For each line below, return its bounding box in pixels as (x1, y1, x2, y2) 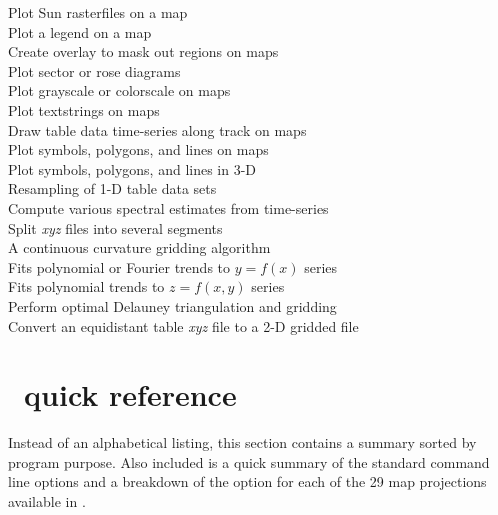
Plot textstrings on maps (8, 99, 160, 120)
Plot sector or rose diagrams (8, 60, 181, 81)
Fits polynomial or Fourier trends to (8, 256, 231, 277)
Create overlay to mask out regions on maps (8, 41, 279, 62)
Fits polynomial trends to (8, 276, 165, 297)
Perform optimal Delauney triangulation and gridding (8, 295, 337, 316)
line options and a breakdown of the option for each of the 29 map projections (8, 471, 487, 492)
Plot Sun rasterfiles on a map (8, 2, 188, 22)
